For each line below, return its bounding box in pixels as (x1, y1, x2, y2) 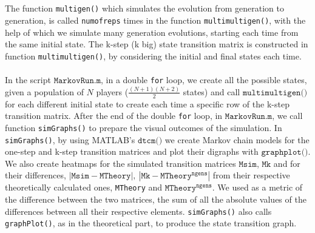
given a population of (5, 85, 84, 98)
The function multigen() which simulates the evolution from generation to (5, 2, 284, 15)
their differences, (5, 169, 66, 181)
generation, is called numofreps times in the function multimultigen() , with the (5, 13, 306, 26)
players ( (96, 85, 129, 98)
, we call (272, 109, 303, 122)
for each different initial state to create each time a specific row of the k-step (5, 97, 290, 110)
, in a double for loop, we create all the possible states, (101, 73, 307, 86)
